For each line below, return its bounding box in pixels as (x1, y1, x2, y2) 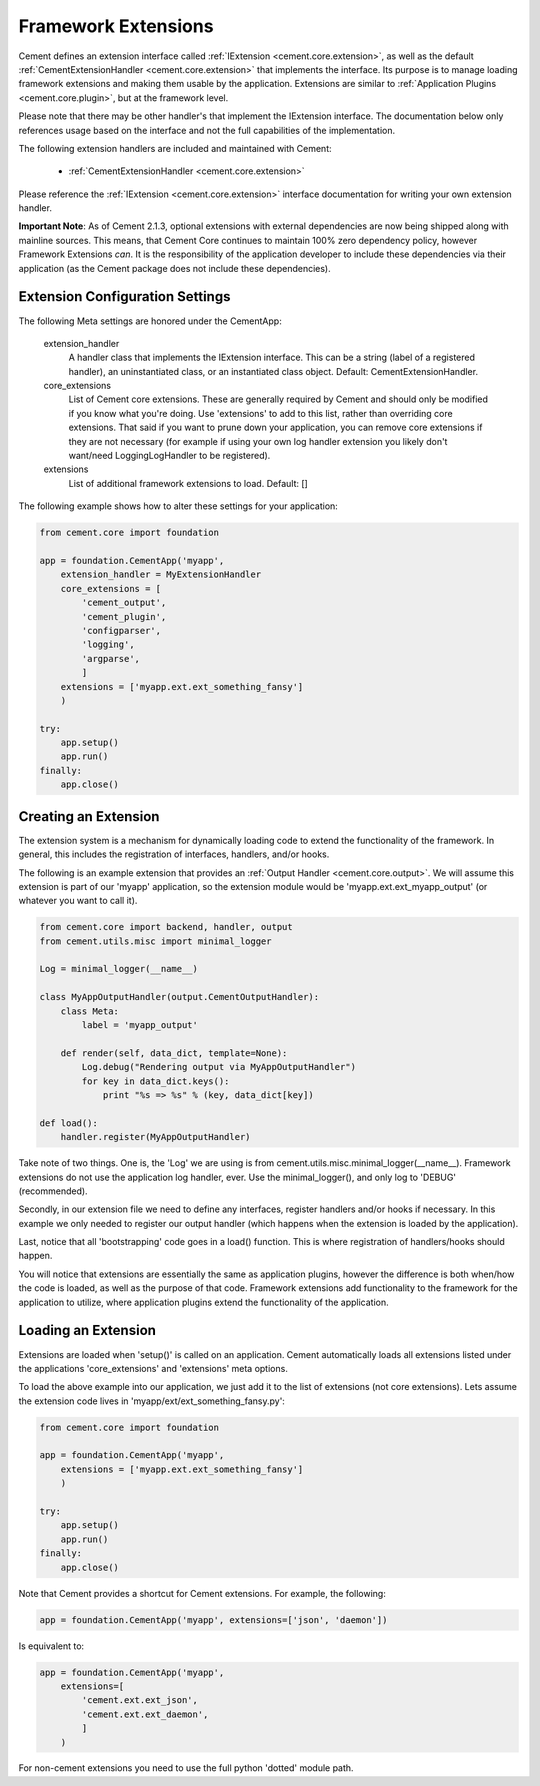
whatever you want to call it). (18, 895, 138, 907)
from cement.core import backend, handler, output (39, 921, 294, 933)
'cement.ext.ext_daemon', (81, 1708, 209, 1720)
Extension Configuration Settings (18, 288, 231, 305)
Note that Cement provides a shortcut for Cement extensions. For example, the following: (18, 1587, 387, 1599)
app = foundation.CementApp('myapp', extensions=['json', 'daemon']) (39, 1614, 388, 1625)
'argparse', (81, 653, 140, 664)
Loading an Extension (18, 1322, 157, 1339)
